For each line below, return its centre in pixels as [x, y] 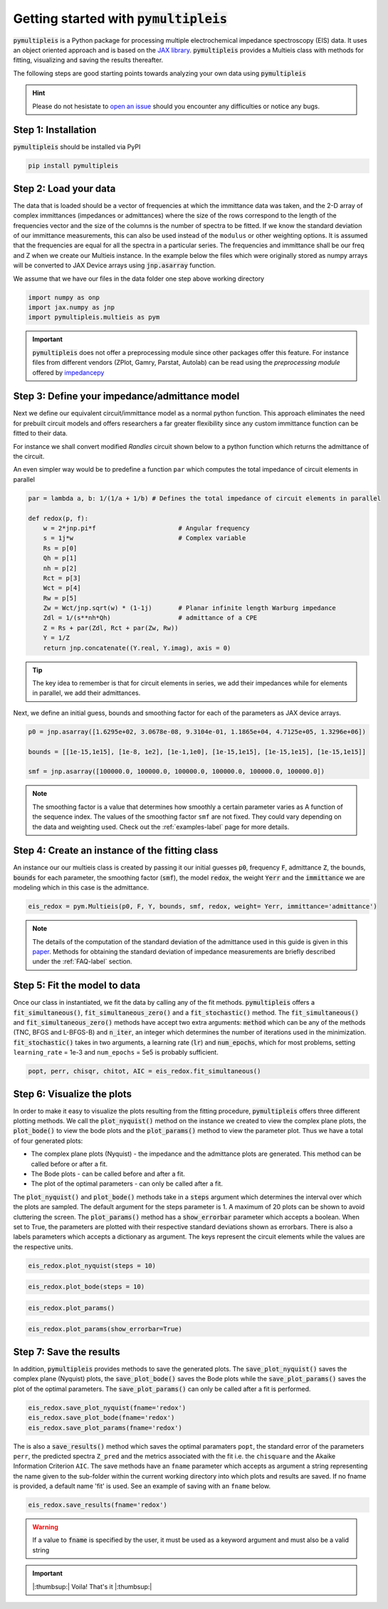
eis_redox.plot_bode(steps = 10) [86, 1287]
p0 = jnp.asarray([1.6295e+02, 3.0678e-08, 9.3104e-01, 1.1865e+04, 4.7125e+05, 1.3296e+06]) [197, 731]
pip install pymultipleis [73, 166]
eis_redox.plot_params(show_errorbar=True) [105, 1329]
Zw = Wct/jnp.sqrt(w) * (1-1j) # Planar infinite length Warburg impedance [189, 608]
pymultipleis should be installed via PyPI [77, 147]
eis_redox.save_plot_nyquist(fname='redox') [107, 1408]
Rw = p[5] [60, 598]
